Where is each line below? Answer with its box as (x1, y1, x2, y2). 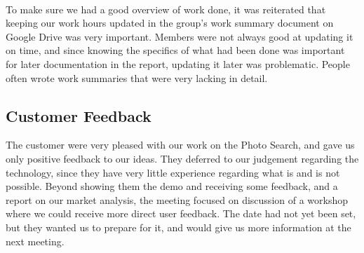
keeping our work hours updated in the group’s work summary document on (6, 15, 334, 30)
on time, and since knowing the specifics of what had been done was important (6, 43, 345, 57)
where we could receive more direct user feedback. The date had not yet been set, (6, 206, 356, 221)
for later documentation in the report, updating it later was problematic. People (6, 56, 350, 71)
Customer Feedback (6, 104, 151, 126)
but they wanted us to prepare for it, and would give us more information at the (6, 219, 351, 234)
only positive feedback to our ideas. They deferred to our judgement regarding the (6, 151, 359, 165)
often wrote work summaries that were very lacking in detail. (6, 70, 268, 85)
